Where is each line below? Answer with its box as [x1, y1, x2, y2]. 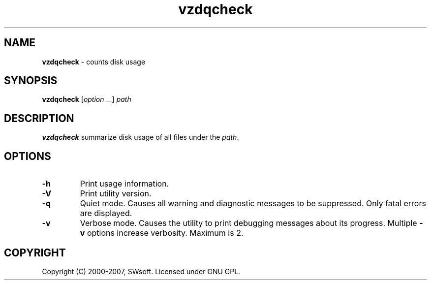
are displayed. [80, 208, 132, 219]
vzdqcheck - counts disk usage [42, 57, 146, 66]
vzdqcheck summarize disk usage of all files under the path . [42, 133, 239, 142]
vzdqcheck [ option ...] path [42, 95, 131, 104]
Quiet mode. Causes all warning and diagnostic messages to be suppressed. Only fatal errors [80, 198, 426, 209]
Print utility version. [80, 189, 152, 199]
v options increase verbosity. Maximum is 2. [80, 228, 244, 238]
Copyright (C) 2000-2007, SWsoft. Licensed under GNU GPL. [42, 267, 241, 276]
